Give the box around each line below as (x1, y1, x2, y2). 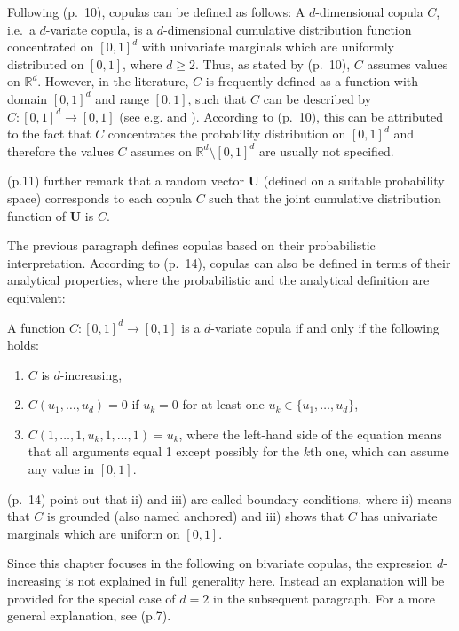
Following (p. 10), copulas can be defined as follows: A (7, 3, 305, 20)
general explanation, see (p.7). (7, 606, 171, 625)
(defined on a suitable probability (263, 171, 445, 190)
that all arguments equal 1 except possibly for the (28, 442, 299, 461)
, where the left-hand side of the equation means (178, 424, 442, 443)
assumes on (131, 141, 192, 160)
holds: (7, 335, 39, 354)
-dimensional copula (315, 3, 423, 20)
